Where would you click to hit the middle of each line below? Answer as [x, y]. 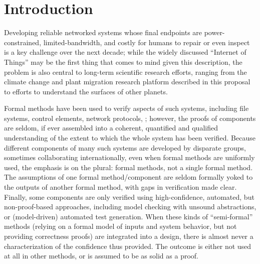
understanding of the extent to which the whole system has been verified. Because [130, 138]
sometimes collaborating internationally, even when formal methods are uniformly [129, 157]
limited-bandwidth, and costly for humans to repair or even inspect [147, 42]
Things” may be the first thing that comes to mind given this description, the [123, 61]
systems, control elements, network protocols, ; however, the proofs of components [130, 118]
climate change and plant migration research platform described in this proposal [127, 82]
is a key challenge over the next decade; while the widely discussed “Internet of [125, 52]
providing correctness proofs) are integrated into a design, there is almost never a [129, 236]
